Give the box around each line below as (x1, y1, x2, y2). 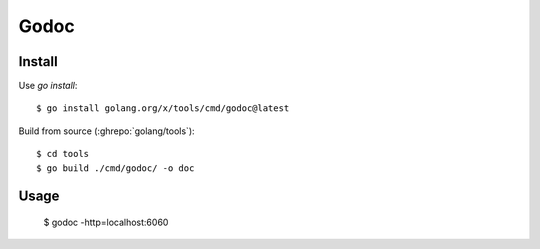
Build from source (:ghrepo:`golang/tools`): (18, 125, 195, 137)
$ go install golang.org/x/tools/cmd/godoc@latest (36, 103, 290, 114)
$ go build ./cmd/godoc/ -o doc (36, 162, 195, 174)
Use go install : (18, 80, 78, 92)
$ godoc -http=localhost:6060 (43, 216, 169, 229)
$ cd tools (36, 148, 90, 160)
